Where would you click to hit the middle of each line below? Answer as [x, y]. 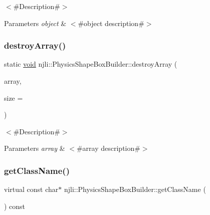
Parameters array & [35, 148]
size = [14, 97]
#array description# [108, 148]
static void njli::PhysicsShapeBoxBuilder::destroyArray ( [91, 64]
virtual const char [31, 189]
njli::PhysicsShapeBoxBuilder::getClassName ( [135, 189]
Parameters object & [35, 23]
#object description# [111, 23]
